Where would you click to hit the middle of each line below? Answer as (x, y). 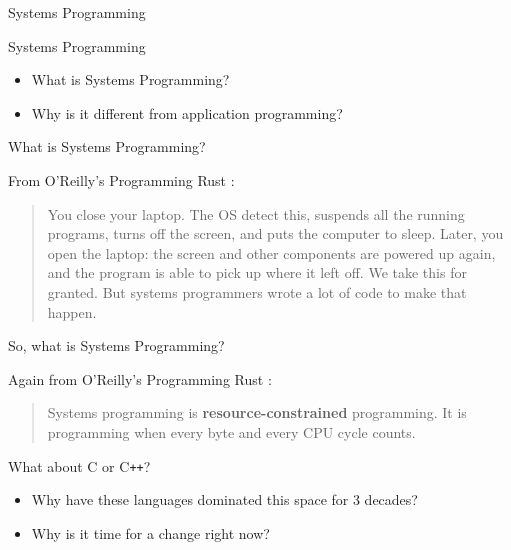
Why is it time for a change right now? (150, 532)
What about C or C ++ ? (79, 465)
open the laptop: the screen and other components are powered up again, (271, 252)
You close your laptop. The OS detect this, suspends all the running (256, 213)
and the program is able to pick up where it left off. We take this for (257, 272)
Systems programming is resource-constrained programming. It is (257, 412)
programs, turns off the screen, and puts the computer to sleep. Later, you (275, 233)
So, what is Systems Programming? (116, 345)
